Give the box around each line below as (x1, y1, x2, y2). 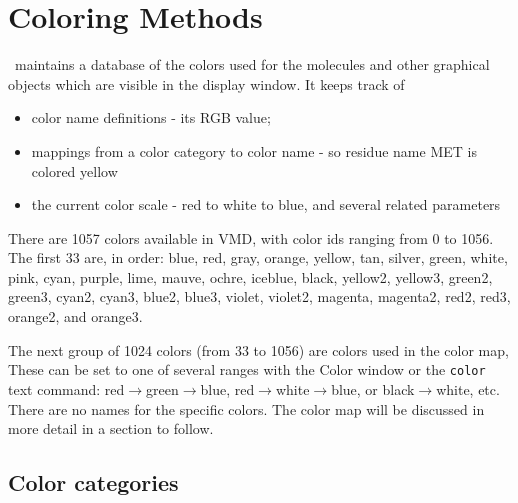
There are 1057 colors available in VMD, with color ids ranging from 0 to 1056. (8, 227, 494, 248)
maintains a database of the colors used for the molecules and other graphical (14, 54, 490, 75)
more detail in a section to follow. (8, 418, 214, 439)
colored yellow (31, 160, 118, 181)
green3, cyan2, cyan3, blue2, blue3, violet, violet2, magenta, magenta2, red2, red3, (8, 286, 511, 307)
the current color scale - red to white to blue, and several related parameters (31, 194, 501, 215)
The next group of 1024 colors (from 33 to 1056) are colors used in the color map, (8, 339, 509, 360)
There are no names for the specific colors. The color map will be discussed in (8, 398, 485, 419)
